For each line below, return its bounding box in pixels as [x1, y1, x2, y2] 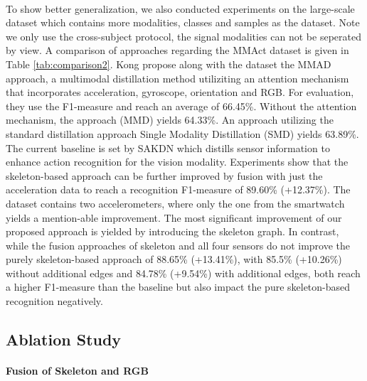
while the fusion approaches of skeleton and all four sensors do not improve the [6, 237, 351, 252]
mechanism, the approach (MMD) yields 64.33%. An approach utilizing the [6, 112, 334, 127]
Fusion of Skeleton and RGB [6, 363, 149, 378]
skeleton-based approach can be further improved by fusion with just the [6, 168, 323, 183]
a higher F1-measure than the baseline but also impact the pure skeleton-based [6, 279, 351, 294]
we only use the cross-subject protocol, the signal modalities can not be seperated [6, 28, 361, 43]
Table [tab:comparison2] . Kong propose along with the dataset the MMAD [6, 56, 331, 71]
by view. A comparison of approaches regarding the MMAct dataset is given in [6, 43, 349, 58]
